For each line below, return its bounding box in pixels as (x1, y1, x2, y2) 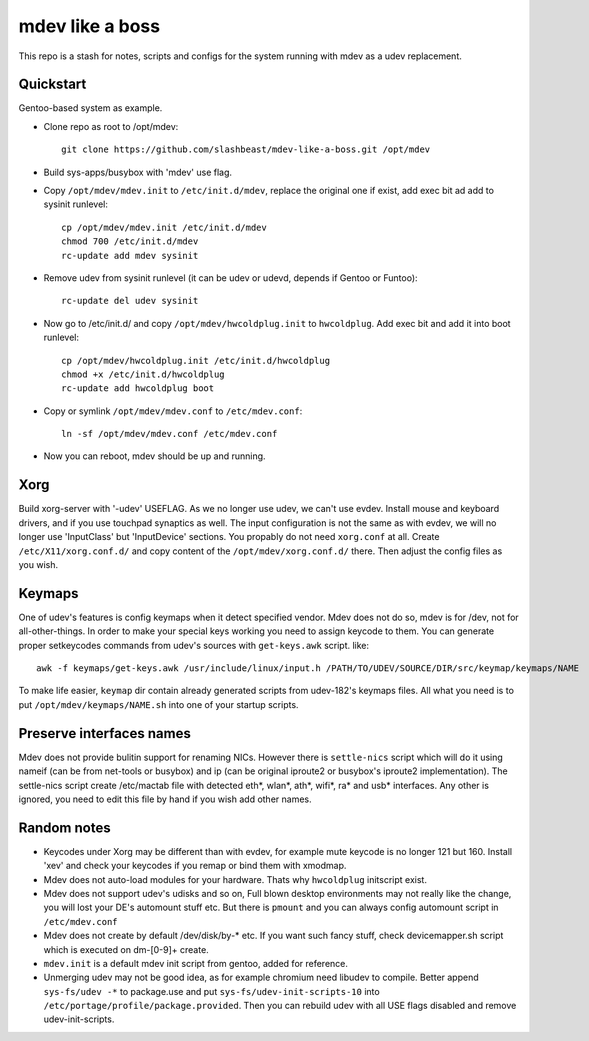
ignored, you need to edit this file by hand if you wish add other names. (18, 793, 312, 805)
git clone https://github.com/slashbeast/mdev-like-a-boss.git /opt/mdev (61, 144, 431, 155)
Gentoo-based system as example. (18, 102, 163, 114)
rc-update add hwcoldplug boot (61, 383, 215, 394)
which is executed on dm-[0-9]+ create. (43, 943, 209, 955)
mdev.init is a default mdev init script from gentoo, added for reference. (43, 957, 349, 969)
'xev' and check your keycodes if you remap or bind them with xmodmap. (43, 860, 347, 872)
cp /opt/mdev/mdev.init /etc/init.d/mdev (61, 221, 267, 233)
